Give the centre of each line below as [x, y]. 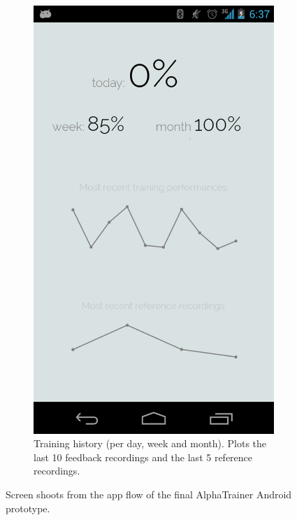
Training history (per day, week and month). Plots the [150, 443]
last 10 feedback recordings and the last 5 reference [143, 457]
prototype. [28, 508]
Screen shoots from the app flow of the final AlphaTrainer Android [149, 494]
